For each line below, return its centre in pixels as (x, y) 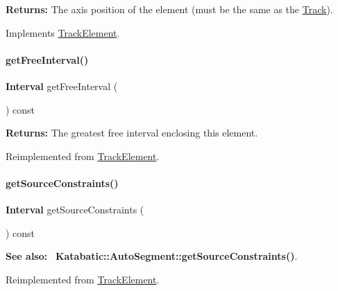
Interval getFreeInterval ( (62, 86)
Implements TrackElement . (63, 32)
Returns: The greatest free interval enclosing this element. (132, 133)
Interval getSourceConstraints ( (75, 210)
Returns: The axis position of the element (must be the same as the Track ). (169, 9)
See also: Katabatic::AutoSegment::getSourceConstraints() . (152, 256)
